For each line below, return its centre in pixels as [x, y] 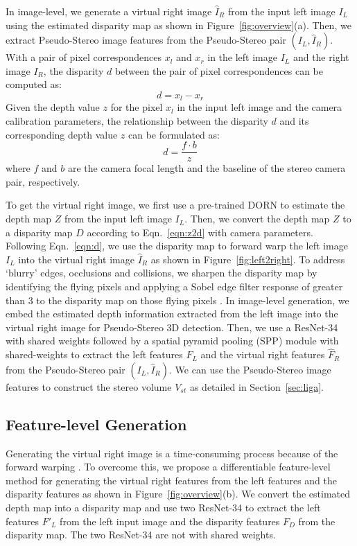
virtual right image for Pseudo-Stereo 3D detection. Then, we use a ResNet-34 [172, 327]
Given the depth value [53, 107]
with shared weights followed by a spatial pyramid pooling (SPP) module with [172, 341]
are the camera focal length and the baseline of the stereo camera [207, 168]
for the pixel [137, 107]
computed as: [34, 84]
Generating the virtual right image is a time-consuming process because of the [172, 453]
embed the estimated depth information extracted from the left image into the [172, 314]
